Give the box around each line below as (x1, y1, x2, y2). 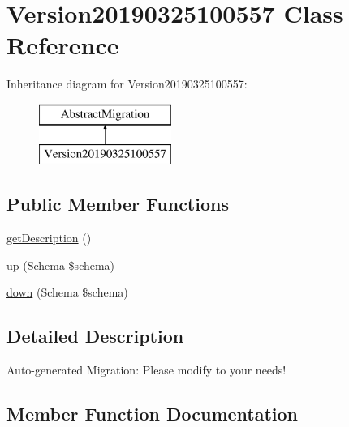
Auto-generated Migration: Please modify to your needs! (6, 361, 287, 378)
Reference (6, 28, 119, 62)
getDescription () (6, 229, 92, 246)
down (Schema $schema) (6, 284, 128, 301)
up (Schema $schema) (6, 256, 115, 273)
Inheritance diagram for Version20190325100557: (6, 75, 248, 92)
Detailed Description (6, 323, 184, 348)
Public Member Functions (6, 191, 229, 216)
